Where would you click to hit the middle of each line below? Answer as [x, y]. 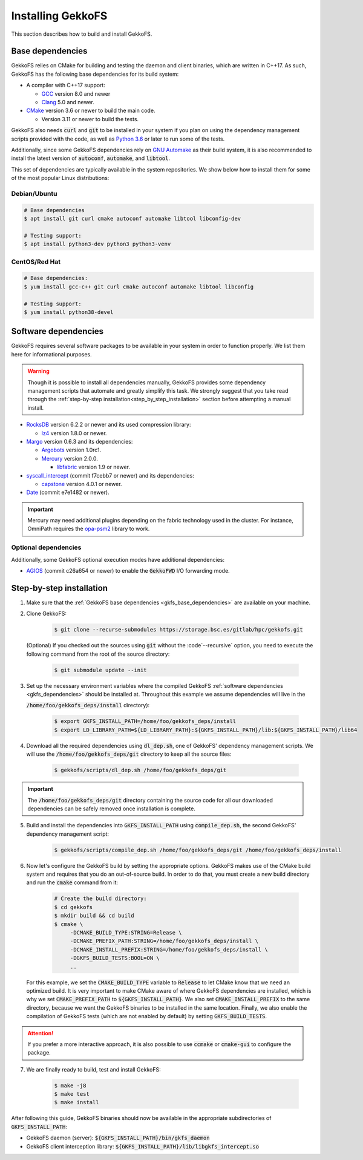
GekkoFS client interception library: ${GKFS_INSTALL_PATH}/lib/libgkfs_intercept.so [143, 1146]
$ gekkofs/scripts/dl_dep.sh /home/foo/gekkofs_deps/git [140, 770]
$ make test [72, 1094]
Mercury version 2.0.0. [70, 458]
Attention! [41, 1033]
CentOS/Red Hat [36, 262]
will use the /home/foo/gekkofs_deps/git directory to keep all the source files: [129, 754]
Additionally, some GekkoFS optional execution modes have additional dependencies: [118, 559]
